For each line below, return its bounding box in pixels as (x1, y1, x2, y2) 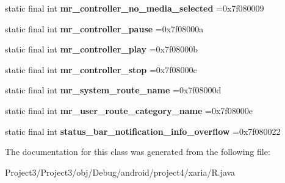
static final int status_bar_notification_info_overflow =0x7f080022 (5, 124, 281, 137)
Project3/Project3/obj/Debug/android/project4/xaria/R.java (5, 165, 236, 178)
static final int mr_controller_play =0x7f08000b (5, 43, 198, 56)
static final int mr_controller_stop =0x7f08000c (5, 63, 197, 76)
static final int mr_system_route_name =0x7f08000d (5, 84, 222, 96)
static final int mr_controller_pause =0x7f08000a (5, 22, 204, 35)
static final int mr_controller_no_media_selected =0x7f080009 (5, 2, 264, 14)
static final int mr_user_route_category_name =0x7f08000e (5, 104, 253, 117)
